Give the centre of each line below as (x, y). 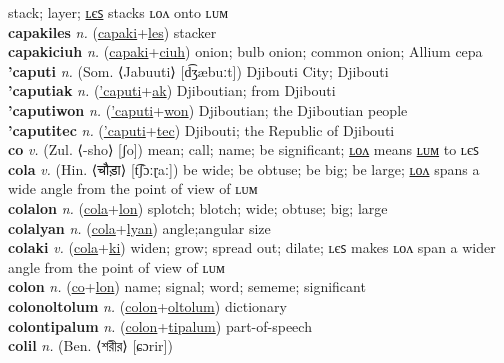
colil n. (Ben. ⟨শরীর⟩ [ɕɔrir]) (90, 345)
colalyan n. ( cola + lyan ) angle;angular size (139, 227)
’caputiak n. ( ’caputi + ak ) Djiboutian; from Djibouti (172, 90)
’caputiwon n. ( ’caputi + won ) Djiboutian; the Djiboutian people (208, 109)
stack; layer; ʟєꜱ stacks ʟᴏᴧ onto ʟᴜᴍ (118, 12)
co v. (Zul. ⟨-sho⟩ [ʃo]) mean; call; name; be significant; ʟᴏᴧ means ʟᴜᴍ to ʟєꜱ (243, 149)
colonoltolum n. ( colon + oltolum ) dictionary (147, 305)
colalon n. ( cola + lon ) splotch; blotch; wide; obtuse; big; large (198, 207)
